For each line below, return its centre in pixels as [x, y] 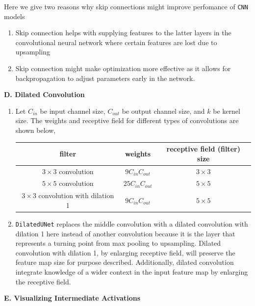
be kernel [227, 111]
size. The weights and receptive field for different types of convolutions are [127, 120]
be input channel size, [73, 111]
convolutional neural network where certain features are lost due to [116, 42]
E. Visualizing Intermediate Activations [72, 298]
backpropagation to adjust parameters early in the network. [105, 78]
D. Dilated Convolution [44, 94]
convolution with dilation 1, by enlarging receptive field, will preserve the [125, 252]
